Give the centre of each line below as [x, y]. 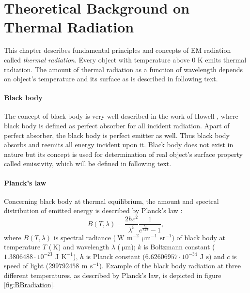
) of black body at [198, 237]
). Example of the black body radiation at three [170, 266]
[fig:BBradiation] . [30, 285]
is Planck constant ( [116, 256]
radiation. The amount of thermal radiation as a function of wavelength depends [124, 69]
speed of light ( [26, 266]
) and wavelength [84, 247]
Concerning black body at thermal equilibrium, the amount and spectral [111, 201]
